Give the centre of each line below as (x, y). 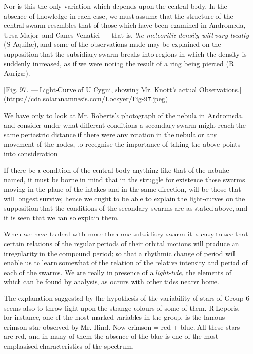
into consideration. (32, 153)
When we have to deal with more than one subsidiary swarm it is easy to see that (126, 234)
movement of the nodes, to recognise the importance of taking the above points (122, 144)
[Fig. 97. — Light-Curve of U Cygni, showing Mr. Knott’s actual (101, 89)
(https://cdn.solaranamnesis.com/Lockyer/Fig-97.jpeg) (86, 99)
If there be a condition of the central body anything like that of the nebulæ (117, 169)
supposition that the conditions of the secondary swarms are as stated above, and (126, 208)
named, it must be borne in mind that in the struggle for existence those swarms (125, 179)
